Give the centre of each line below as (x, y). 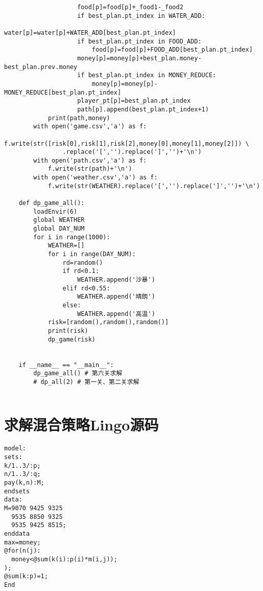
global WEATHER (59, 220)
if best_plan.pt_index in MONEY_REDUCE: (147, 75)
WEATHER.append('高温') (116, 314)
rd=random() (83, 263)
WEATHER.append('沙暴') (116, 280)
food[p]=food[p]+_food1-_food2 (130, 7)
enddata (17, 533)
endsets (17, 491)
